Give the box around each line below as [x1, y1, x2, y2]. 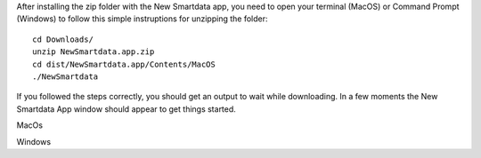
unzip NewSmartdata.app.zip [32, 47, 155, 57]
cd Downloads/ [32, 34, 94, 44]
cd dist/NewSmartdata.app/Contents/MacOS [32, 59, 216, 69]
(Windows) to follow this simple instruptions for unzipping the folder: [16, 13, 268, 24]
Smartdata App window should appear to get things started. [16, 103, 236, 115]
